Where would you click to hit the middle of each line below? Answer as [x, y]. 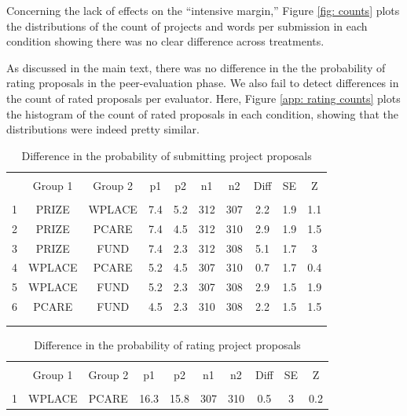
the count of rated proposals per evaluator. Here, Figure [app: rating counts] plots [203, 98]
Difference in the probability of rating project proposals [167, 344]
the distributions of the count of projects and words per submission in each [187, 26]
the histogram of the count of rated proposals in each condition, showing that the [202, 113]
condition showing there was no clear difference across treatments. [165, 41]
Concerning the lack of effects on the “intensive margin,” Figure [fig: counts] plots [203, 10]
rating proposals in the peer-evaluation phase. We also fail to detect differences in [203, 83]
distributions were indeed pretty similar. [103, 129]
